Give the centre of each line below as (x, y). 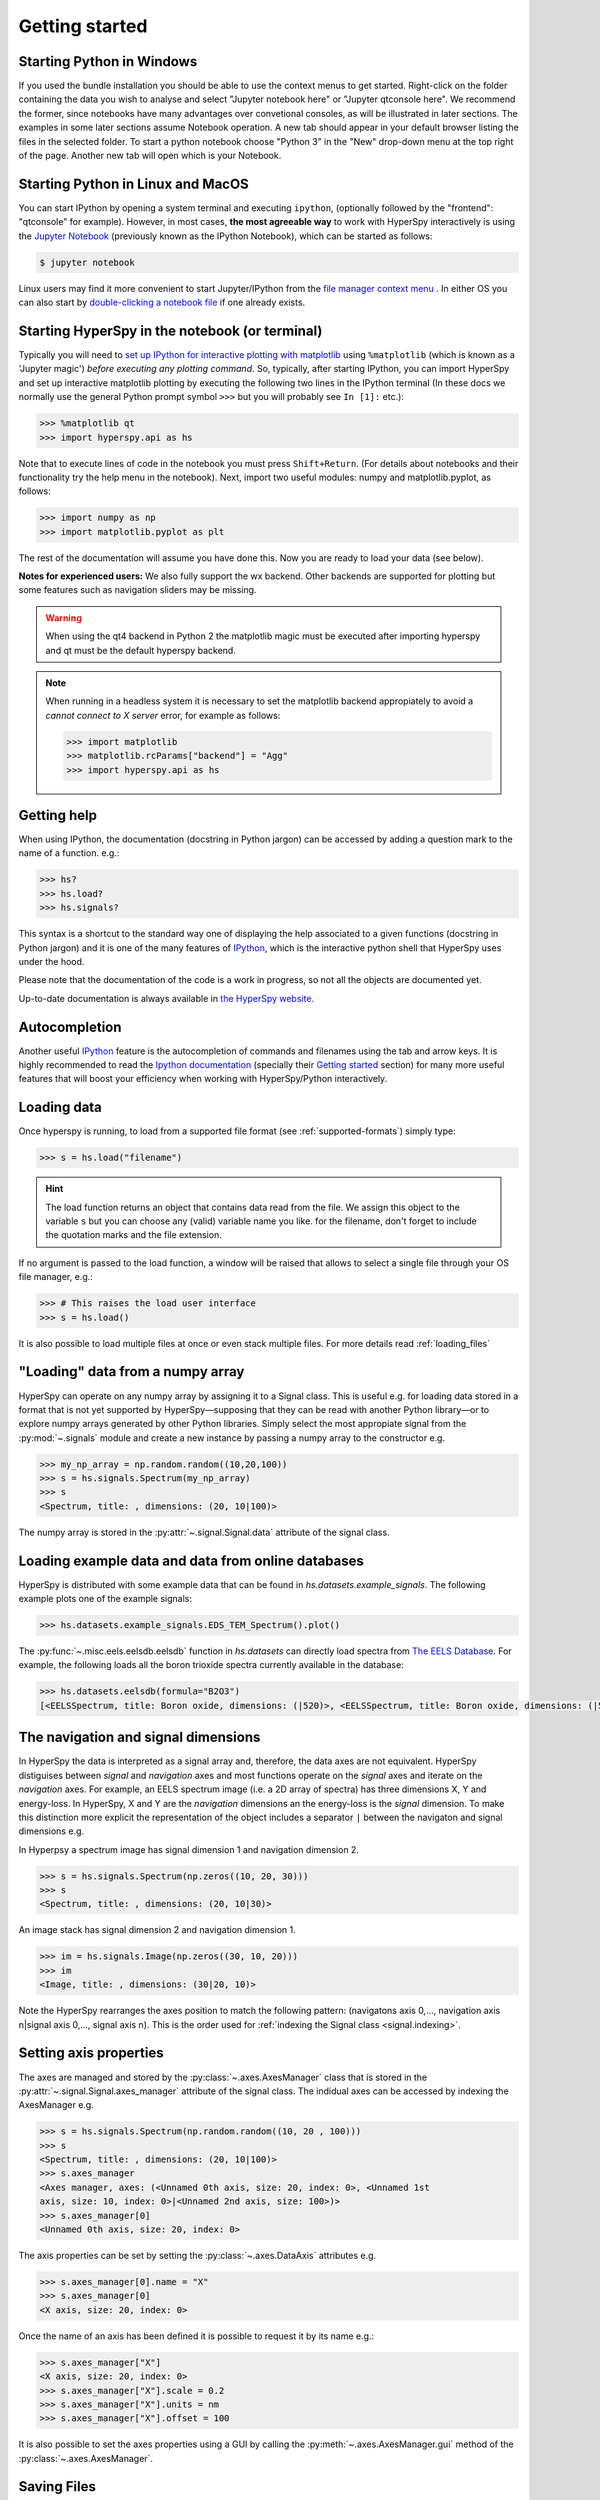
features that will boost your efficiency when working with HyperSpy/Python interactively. (203, 1079)
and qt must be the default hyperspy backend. (141, 650)
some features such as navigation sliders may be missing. (137, 590)
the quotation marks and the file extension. (133, 1235)
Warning (63, 617)
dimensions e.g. (51, 1831)
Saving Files (57, 2486)
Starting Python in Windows (108, 61)
